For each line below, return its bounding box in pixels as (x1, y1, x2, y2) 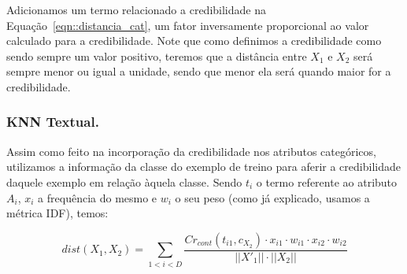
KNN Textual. (6, 112, 99, 131)
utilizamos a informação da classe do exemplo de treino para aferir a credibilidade (6, 158, 401, 175)
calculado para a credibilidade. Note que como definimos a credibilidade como (6, 32, 382, 49)
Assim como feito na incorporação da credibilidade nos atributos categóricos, (6, 143, 376, 159)
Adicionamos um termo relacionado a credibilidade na (6, 2, 266, 17)
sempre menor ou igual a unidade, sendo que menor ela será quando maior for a (6, 63, 391, 80)
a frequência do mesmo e (38, 189, 157, 205)
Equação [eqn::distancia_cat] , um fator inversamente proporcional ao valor (6, 17, 369, 33)
